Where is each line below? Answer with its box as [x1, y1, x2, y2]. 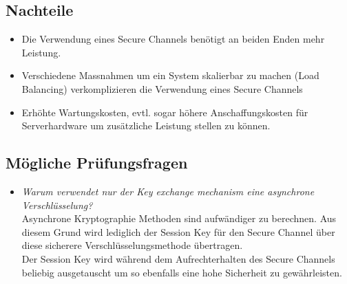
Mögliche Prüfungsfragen [6, 152, 188, 173]
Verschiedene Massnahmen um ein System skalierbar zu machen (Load [21, 68, 319, 83]
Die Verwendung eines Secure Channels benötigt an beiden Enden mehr [21, 32, 325, 46]
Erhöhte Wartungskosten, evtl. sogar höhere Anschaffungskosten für [21, 105, 308, 119]
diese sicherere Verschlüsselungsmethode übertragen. [21, 238, 243, 252]
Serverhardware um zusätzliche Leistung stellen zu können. [21, 118, 271, 133]
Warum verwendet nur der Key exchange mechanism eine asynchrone [21, 184, 315, 198]
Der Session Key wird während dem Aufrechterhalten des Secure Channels [21, 251, 335, 265]
